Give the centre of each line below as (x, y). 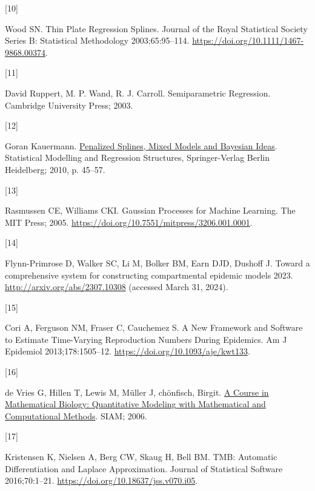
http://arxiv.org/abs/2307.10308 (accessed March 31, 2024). (117, 287)
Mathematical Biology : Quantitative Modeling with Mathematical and (135, 404)
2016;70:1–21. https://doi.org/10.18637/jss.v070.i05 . (101, 480)
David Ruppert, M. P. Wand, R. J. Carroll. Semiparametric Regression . (138, 93)
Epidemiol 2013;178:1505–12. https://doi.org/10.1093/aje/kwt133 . (128, 351)
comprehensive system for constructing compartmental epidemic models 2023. (149, 275)
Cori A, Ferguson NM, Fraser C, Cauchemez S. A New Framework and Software (154, 327)
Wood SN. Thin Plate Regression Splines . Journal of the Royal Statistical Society (156, 28)
